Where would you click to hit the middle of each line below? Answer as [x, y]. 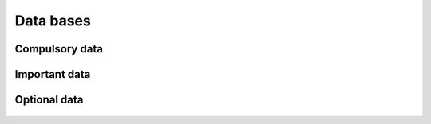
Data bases [53, 21]
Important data [53, 74]
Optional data [49, 100]
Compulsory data [59, 49]
